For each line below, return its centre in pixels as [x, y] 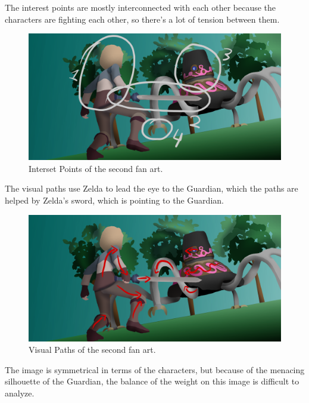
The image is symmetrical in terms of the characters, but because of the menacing [155, 369]
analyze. [20, 393]
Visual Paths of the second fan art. [92, 350]
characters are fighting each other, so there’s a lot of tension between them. [142, 19]
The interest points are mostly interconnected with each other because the [141, 7]
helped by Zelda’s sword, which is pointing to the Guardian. [114, 200]
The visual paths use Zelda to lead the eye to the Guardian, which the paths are [152, 188]
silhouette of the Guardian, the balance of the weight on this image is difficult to [152, 381]
